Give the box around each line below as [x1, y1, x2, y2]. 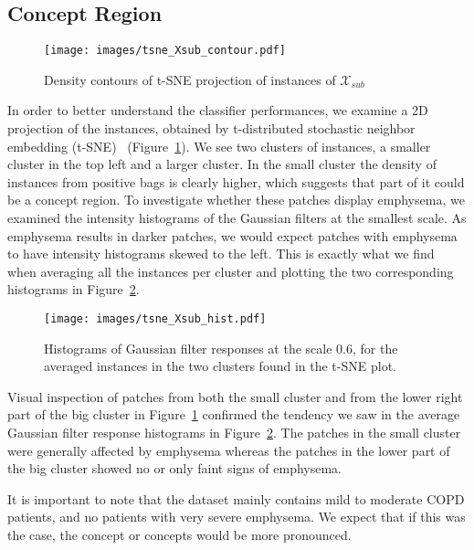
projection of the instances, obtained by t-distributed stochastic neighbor [7, 119, 416, 138]
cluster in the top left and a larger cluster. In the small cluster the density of [7, 154, 437, 174]
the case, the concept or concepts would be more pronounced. [7, 524, 352, 544]
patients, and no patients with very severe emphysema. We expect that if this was [7, 507, 466, 526]
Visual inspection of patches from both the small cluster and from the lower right [7, 386, 463, 406]
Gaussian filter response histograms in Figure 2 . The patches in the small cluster [7, 423, 461, 442]
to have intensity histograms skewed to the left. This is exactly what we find [7, 244, 435, 263]
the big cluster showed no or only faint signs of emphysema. [7, 459, 342, 478]
